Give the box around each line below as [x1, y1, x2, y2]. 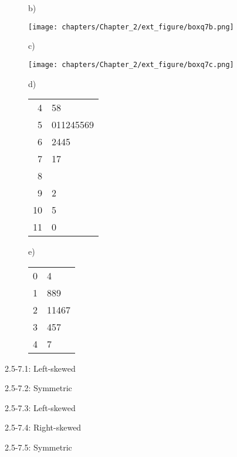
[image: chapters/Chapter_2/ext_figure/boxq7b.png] [28, 22, 234, 31]
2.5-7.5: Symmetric [5, 441, 72, 453]
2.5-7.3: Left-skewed [5, 401, 76, 413]
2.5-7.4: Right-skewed [5, 421, 82, 433]
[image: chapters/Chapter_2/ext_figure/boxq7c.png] [28, 60, 234, 69]
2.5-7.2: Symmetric [5, 382, 72, 394]
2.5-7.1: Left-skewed [5, 362, 76, 374]
